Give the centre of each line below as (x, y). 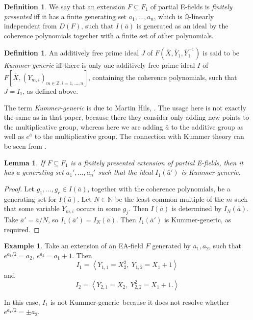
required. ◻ (22, 229)
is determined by (196, 208)
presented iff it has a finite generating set (65, 16)
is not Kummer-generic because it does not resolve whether (140, 302)
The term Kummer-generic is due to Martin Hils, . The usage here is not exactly (125, 107)
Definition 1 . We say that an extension (65, 6)
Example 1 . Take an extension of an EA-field (74, 246)
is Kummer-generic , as (198, 219)
